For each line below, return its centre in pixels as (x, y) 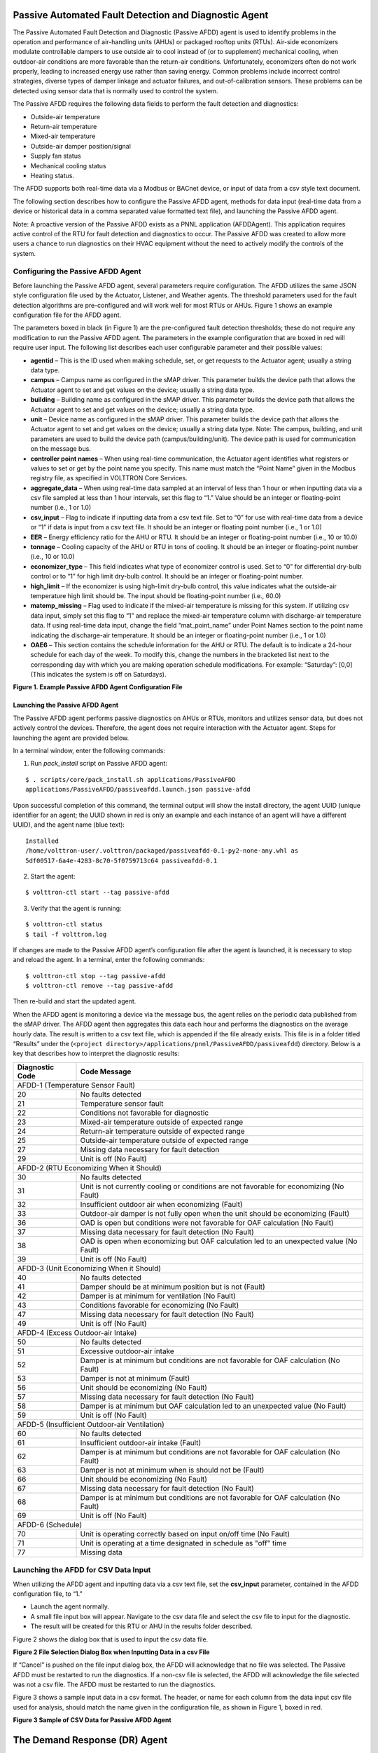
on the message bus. (61, 449)
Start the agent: (53, 876)
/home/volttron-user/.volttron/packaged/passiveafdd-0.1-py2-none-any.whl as (162, 851)
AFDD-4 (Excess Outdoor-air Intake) (77, 1332)
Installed (42, 841)
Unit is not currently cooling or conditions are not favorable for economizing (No (212, 1186)
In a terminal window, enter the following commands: (89, 751)
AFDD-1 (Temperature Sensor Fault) (76, 1085)
